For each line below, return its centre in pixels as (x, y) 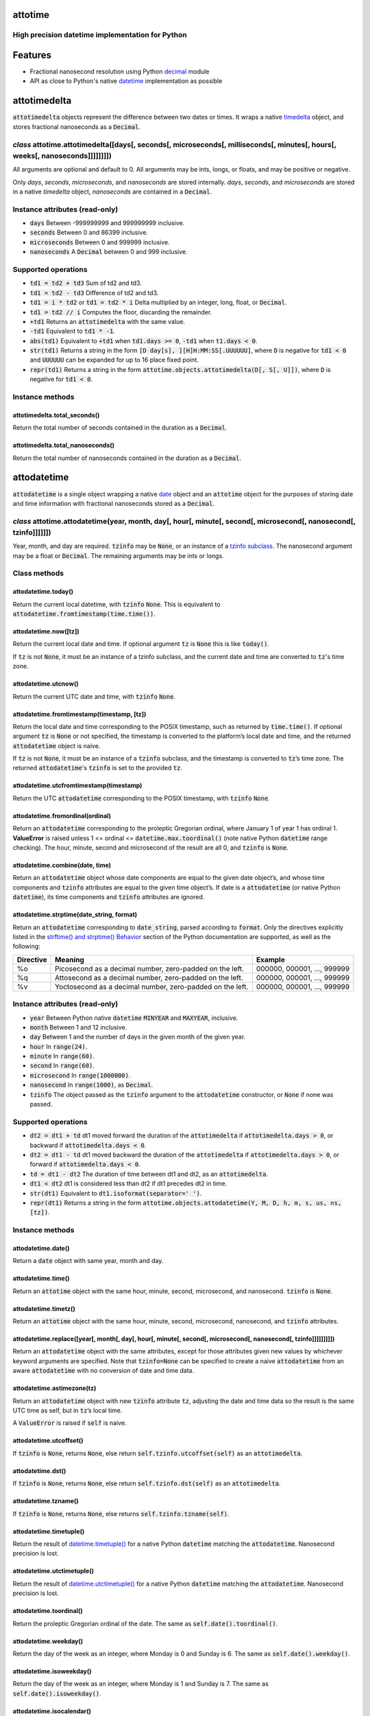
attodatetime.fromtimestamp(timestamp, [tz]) (79, 714)
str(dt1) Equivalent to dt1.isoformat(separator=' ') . (116, 1193)
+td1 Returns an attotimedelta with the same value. (107, 321)
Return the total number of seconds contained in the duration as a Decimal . (120, 428)
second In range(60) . (62, 1066)
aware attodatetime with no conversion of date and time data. (103, 1371)
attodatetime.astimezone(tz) (54, 1388)
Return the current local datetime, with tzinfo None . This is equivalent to (116, 604)
